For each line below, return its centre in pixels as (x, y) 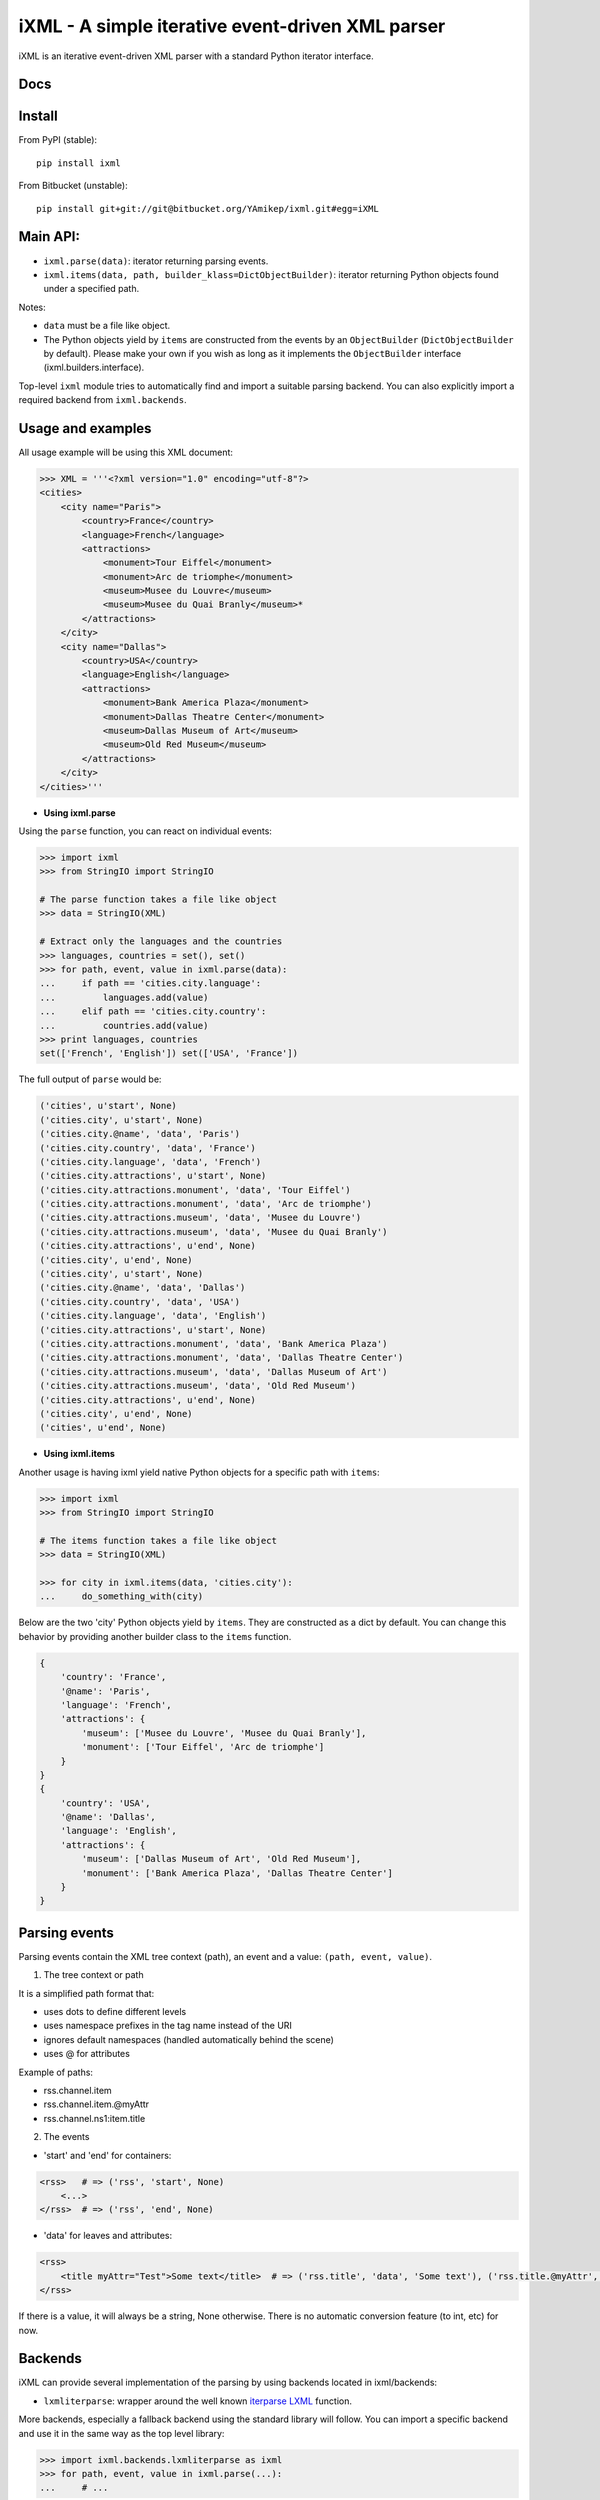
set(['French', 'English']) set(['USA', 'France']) (169, 1053)
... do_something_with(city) (121, 1596)
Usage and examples (85, 428)
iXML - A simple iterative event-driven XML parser (232, 26)
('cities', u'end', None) (103, 1428)
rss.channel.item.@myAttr (96, 2104)
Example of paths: (56, 2072)
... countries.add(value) (124, 1025)
